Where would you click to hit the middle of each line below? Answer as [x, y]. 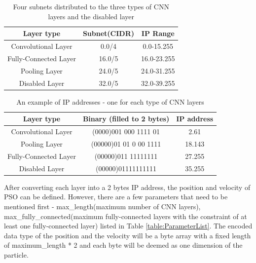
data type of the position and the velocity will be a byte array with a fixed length [128, 235]
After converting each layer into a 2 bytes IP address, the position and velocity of [127, 187]
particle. [16, 254]
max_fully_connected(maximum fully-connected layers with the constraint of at [126, 216]
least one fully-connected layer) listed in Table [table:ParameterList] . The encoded [128, 226]
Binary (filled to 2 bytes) [126, 119]
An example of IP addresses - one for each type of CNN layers [110, 101]
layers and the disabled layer [91, 16]
